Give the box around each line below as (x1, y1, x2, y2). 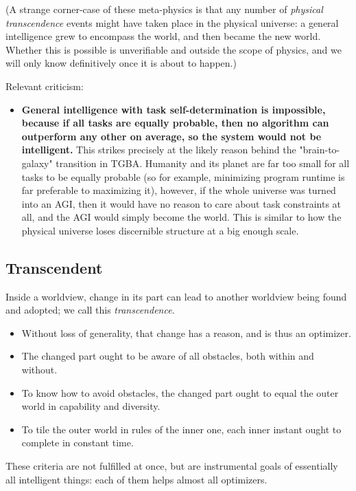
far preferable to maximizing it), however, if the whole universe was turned (21, 183, 336, 197)
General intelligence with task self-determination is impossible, (21, 102, 326, 116)
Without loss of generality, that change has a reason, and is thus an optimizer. (21, 325, 351, 340)
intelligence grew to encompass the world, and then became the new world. (5, 29, 321, 43)
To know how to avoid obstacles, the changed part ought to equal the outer (21, 385, 339, 400)
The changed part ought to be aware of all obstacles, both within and (21, 349, 314, 363)
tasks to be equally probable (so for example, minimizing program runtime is (21, 169, 345, 184)
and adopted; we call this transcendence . (5, 303, 175, 317)
